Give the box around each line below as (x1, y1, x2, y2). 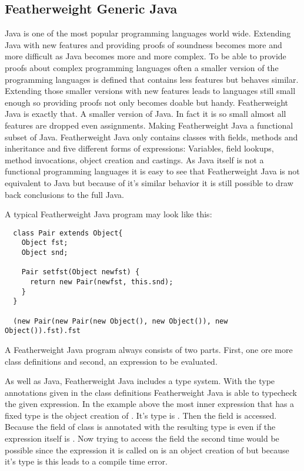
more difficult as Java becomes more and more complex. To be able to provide (5, 50, 286, 62)
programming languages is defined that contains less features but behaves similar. (5, 73, 299, 85)
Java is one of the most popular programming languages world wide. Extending (5, 27, 291, 39)
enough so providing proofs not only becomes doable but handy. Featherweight (5, 96, 289, 108)
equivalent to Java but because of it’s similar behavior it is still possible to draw (5, 176, 293, 189)
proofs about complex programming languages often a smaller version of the (5, 61, 279, 73)
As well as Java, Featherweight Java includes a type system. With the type (5, 375, 275, 387)
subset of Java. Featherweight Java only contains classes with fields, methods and (5, 130, 298, 143)
